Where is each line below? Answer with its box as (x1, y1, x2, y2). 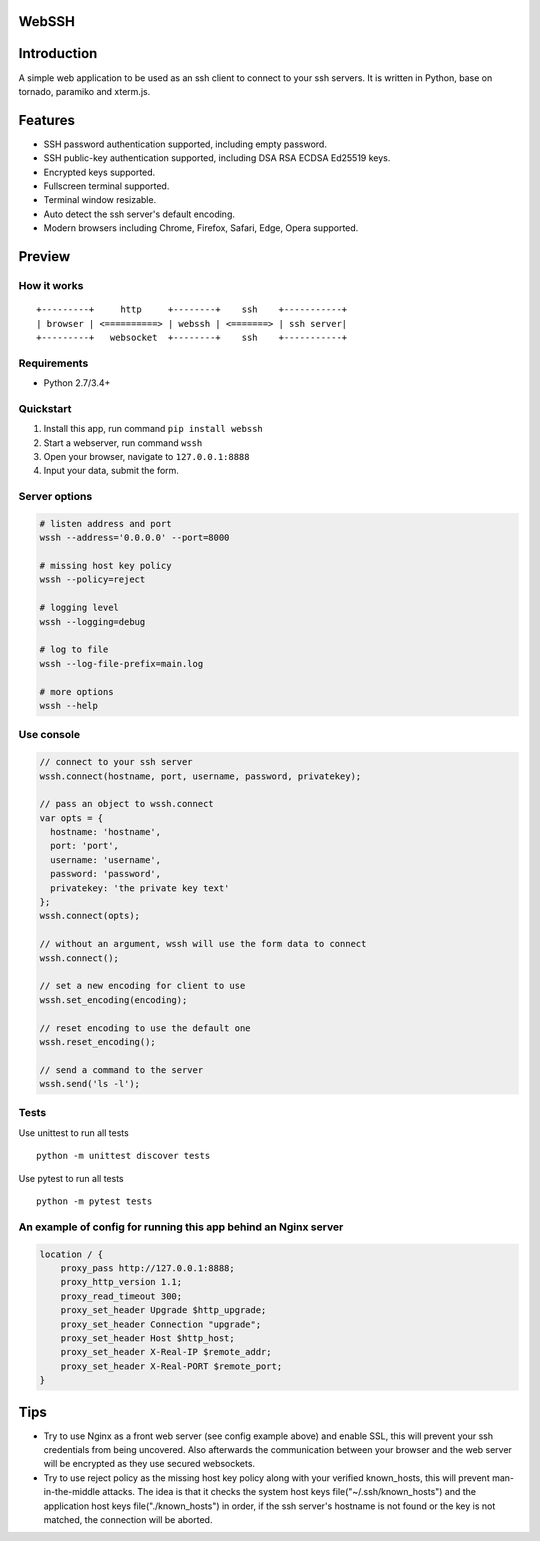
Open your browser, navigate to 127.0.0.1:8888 (43, 450, 250, 462)
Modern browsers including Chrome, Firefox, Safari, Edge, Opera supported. (43, 222, 359, 234)
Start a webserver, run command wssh (43, 436, 203, 449)
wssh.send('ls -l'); (39, 1078, 140, 1090)
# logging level (39, 602, 120, 614)
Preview (18, 248, 71, 265)
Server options (18, 490, 93, 504)
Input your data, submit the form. (43, 465, 180, 477)
